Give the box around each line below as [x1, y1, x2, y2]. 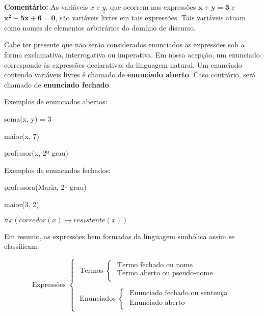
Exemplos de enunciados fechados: [4, 164, 111, 175]
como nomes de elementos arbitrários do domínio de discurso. [4, 22, 196, 33]
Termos [80, 267, 103, 274]
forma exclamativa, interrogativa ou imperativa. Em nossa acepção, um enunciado [4, 49, 260, 60]
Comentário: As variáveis [4, 2, 88, 12]
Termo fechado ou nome [117, 261, 193, 269]
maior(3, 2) [4, 198, 39, 209]
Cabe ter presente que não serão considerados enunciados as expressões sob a [4, 39, 245, 50]
